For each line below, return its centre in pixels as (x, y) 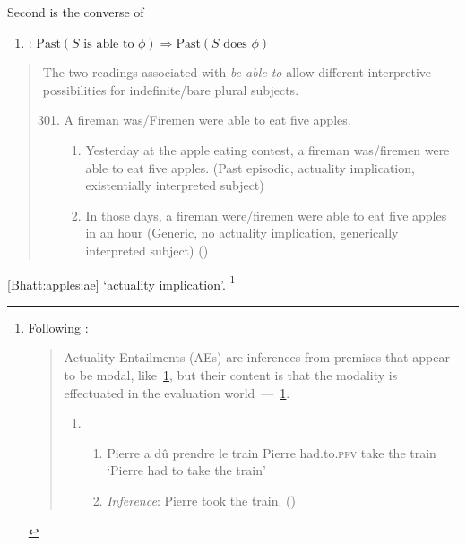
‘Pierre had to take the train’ (186, 470)
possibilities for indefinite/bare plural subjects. (171, 89)
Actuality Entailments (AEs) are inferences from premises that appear (257, 357)
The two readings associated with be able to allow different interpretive (237, 72)
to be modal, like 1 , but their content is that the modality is (231, 374)
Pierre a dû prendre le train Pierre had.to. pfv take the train (272, 452)
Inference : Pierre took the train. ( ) (201, 500)
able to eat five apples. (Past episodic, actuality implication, (250, 167)
